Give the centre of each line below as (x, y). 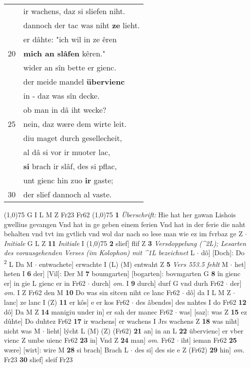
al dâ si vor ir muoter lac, (67, 152)
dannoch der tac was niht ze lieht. (82, 25)
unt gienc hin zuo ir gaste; (68, 180)
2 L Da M (18, 263)
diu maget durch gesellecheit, (73, 138)
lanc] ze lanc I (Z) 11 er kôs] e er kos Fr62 (67, 302)
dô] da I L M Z (208, 292)
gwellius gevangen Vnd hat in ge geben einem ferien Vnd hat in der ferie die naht (125, 224)
